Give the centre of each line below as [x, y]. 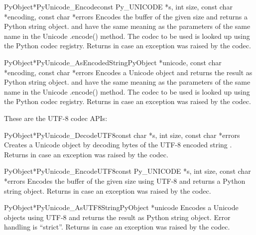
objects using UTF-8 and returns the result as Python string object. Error [117, 217]
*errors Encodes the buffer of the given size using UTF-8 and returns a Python [125, 180]
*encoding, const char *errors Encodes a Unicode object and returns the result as [128, 72]
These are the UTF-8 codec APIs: [56, 118]
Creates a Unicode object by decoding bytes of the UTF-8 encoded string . [118, 145]
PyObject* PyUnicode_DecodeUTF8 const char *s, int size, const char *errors [122, 135]
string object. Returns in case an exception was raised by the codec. [108, 190]
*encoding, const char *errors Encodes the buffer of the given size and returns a [126, 16]
